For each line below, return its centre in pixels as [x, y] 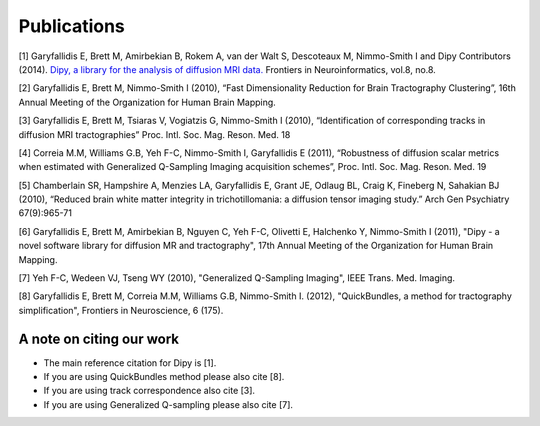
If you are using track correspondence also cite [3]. [149, 391]
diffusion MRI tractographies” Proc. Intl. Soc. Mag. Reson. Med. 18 [154, 134]
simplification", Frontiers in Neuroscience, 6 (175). [121, 310]
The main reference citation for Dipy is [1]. [130, 362]
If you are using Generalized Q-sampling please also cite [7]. [168, 404]
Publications [71, 26]
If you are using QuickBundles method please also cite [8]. [164, 377]
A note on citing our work [99, 338]
